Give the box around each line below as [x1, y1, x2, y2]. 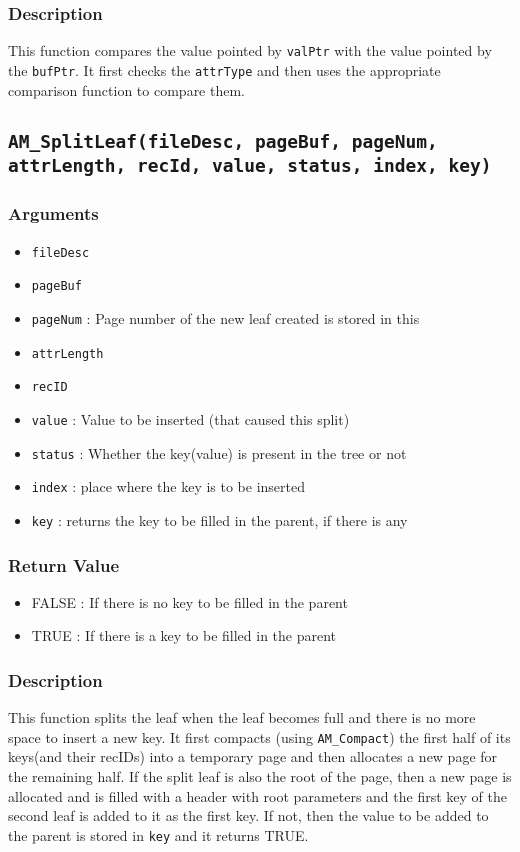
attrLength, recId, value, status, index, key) [8, 155, 492, 177]
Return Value [8, 552, 120, 577]
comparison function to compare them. [8, 79, 245, 100]
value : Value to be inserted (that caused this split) [31, 408, 350, 429]
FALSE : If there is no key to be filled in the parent [31, 591, 348, 612]
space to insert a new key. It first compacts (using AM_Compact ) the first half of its [8, 726, 511, 747]
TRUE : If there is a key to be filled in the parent [31, 625, 337, 646]
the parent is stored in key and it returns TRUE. [8, 824, 309, 845]
